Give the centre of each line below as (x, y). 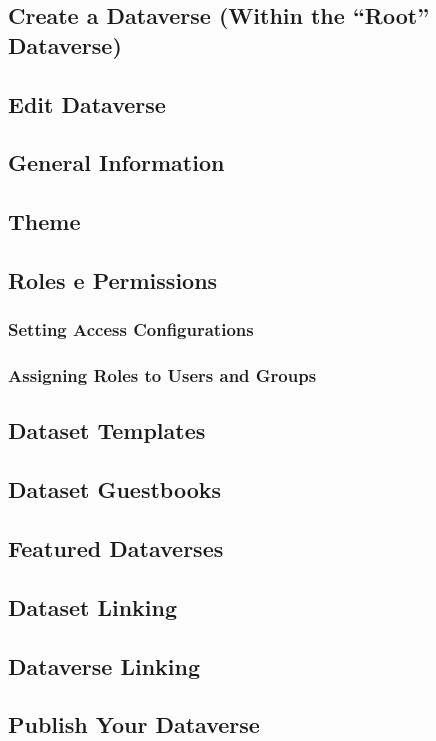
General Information (116, 162)
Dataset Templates (107, 430)
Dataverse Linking (104, 665)
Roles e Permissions (113, 279)
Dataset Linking (93, 606)
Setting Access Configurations (131, 329)
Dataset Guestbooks (115, 489)
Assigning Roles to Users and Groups (162, 375)
